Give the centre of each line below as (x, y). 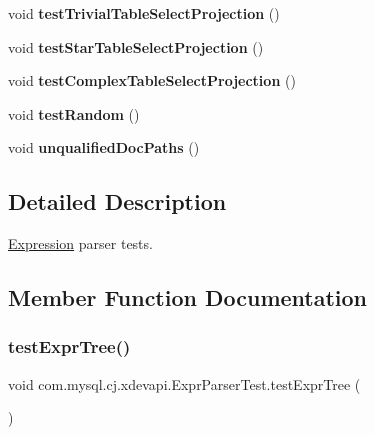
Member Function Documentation (188, 297)
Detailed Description (117, 201)
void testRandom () (74, 113)
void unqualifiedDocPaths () (104, 147)
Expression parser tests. (80, 243)
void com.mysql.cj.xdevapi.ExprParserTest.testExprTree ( (184, 383)
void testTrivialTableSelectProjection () (144, 13)
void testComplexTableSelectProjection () (152, 80)
